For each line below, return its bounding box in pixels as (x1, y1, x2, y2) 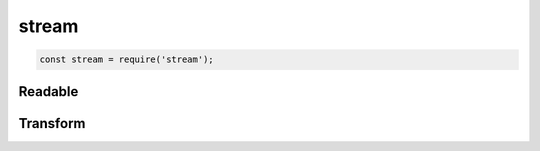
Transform (18, 115, 86, 132)
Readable (18, 83, 79, 100)
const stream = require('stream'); (39, 54, 214, 65)
